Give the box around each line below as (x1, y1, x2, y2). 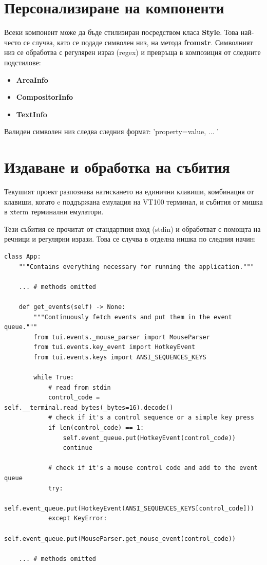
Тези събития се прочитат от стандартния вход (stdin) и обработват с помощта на (4, 223, 261, 234)
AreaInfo (16, 74, 48, 85)
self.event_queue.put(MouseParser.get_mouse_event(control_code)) (4, 535, 236, 542)
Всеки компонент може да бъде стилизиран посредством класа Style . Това (4, 27, 239, 38)
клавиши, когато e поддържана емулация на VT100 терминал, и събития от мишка (4, 196, 263, 207)
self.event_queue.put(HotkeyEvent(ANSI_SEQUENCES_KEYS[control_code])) (4, 504, 254, 512)
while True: (33, 374, 74, 381)
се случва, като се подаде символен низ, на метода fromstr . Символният (23, 37, 253, 47)
